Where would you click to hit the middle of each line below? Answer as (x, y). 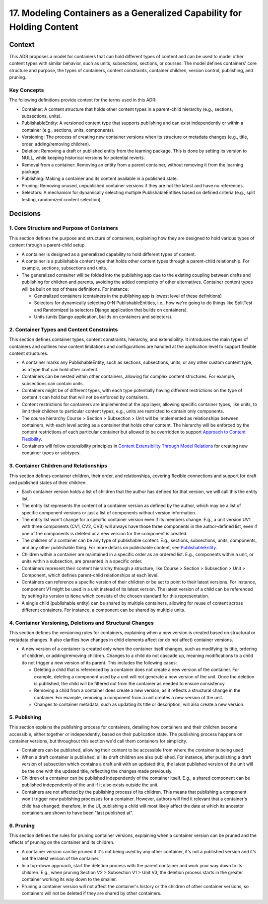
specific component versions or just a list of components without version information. (109, 512)
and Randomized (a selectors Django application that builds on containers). (111, 310)
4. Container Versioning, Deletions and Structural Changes (81, 623)
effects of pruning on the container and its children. (62, 842)
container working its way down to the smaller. (69, 879)
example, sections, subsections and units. (65, 268)
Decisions (25, 214)
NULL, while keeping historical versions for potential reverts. (83, 158)
